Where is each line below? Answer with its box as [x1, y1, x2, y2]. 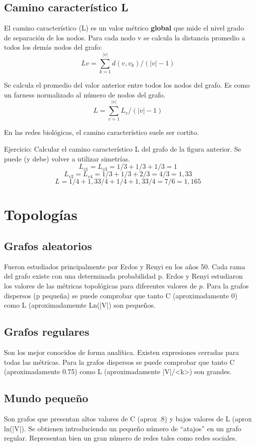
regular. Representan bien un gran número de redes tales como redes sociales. [4, 433, 237, 443]
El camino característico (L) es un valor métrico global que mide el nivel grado [4, 23, 244, 33]
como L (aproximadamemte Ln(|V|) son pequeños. [4, 300, 156, 310]
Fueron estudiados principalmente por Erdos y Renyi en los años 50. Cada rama [4, 261, 246, 271]
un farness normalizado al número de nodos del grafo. [4, 89, 165, 99]
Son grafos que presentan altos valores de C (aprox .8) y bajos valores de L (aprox [4, 413, 252, 423]
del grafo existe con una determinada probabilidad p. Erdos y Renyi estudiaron [4, 271, 243, 281]
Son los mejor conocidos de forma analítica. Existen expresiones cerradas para [4, 347, 239, 357]
